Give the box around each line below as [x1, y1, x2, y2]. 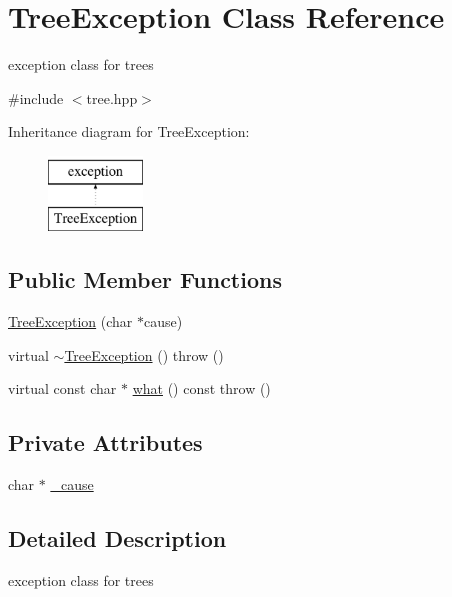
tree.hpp [86, 87, 138, 108]
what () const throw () [132, 378, 271, 399]
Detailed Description [8, 523, 227, 554]
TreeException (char [8, 311, 133, 332]
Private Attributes [8, 427, 203, 458]
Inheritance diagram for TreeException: [8, 121, 250, 142]
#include [8, 87, 64, 108]
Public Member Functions [8, 264, 282, 295]
